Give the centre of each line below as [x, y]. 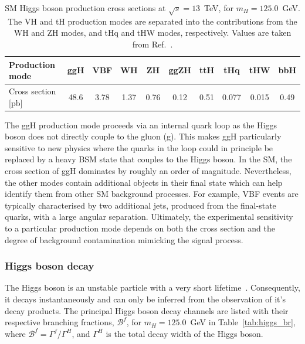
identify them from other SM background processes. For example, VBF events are [152, 194]
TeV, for [219, 8]
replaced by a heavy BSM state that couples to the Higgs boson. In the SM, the [148, 159]
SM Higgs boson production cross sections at [85, 8]
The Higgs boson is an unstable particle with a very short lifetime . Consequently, [152, 287]
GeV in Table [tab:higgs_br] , [243, 322]
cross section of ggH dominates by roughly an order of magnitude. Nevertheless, [148, 171]
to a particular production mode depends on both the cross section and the [140, 228]
